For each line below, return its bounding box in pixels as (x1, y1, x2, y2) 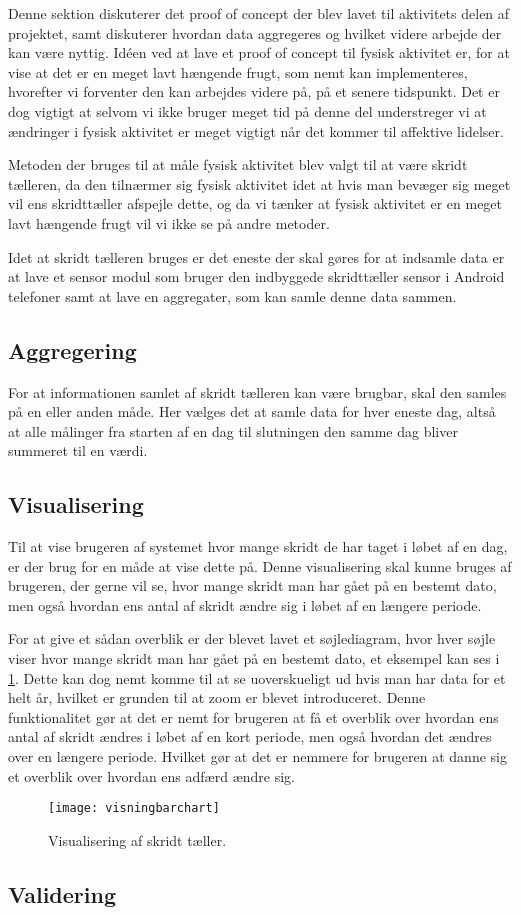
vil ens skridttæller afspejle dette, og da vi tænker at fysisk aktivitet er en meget (8, 193, 503, 214)
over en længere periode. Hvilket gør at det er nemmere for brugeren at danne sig (8, 746, 507, 767)
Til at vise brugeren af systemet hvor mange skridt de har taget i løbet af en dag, (8, 536, 508, 557)
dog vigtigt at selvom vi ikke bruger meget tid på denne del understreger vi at (8, 100, 487, 121)
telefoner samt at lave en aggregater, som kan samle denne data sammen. (8, 285, 457, 306)
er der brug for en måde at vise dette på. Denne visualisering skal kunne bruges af (8, 555, 512, 576)
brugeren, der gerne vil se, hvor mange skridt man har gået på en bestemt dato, (8, 575, 497, 596)
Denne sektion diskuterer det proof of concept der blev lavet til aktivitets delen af (8, 3, 510, 23)
